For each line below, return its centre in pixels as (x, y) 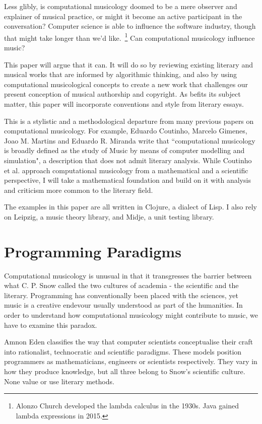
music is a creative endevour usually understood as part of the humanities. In (123, 305)
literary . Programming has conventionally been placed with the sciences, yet (121, 295)
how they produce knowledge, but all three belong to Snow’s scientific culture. (125, 371)
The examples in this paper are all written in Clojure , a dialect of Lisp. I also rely (130, 207)
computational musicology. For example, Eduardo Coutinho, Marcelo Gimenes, (126, 131)
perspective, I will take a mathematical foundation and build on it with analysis (127, 180)
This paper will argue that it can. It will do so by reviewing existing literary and (128, 64)
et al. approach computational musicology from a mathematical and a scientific (126, 170)
